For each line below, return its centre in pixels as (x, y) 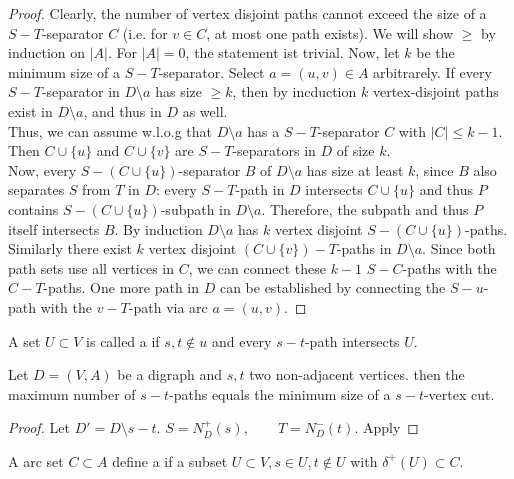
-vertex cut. (459, 393)
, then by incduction (294, 91)
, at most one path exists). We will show (330, 32)
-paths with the (449, 267)
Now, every (42, 169)
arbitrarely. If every (432, 71)
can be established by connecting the (332, 287)
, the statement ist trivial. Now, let (292, 52)
